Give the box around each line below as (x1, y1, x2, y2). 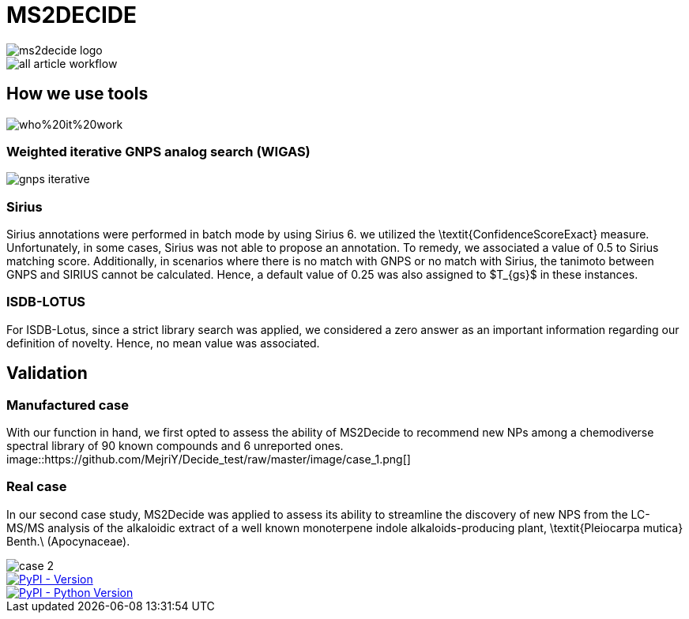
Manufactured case (6, 396, 129, 413)
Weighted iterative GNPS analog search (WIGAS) (6, 143, 311, 159)
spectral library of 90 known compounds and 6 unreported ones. (6, 439, 344, 453)
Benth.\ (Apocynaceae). (6, 534, 130, 548)
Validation (6, 363, 88, 384)
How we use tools (6, 84, 149, 104)
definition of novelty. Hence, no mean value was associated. (6, 336, 320, 350)
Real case (6, 478, 67, 495)
